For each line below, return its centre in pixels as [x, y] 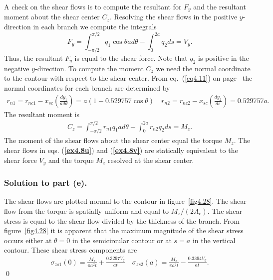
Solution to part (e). [46, 183]
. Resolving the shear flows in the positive [173, 17]
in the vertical [214, 240]
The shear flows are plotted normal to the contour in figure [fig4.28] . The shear [125, 201]
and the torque [71, 160]
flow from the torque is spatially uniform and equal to [87, 210]
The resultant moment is [42, 114]
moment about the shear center [52, 17]
